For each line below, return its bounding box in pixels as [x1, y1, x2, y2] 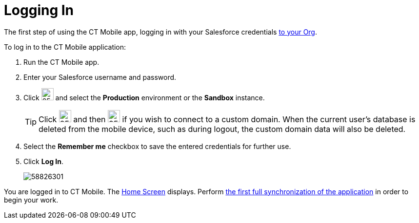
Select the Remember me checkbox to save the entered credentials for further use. [23, 142, 291, 150]
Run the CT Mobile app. [23, 57, 100, 66]
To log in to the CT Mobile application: [4, 42, 126, 51]
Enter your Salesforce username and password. [23, 73, 177, 81]
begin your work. [4, 195, 59, 204]
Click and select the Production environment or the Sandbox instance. [23, 93, 265, 102]
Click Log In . [23, 157, 63, 166]
